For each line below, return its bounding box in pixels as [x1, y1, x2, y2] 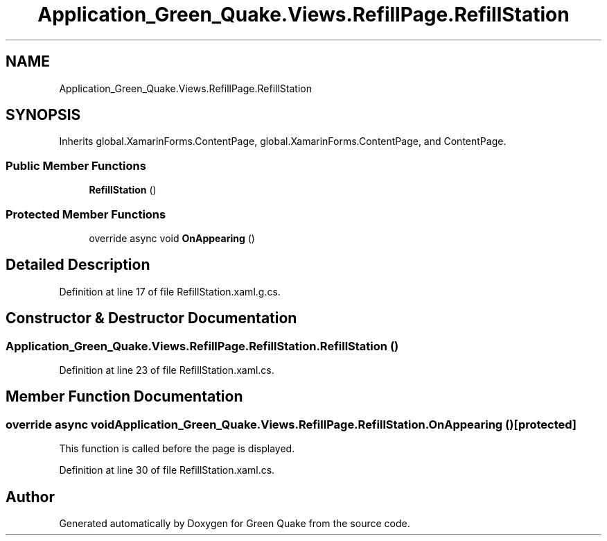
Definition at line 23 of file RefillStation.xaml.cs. [59, 364, 274, 376]
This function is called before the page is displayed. [59, 443, 295, 455]
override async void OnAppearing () [89, 232, 255, 244]
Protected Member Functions [6, 207, 166, 221]
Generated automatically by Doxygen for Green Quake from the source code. [59, 517, 410, 530]
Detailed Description [6, 256, 150, 274]
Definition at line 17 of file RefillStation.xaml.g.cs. [59, 285, 281, 298]
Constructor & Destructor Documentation [6, 309, 297, 327]
